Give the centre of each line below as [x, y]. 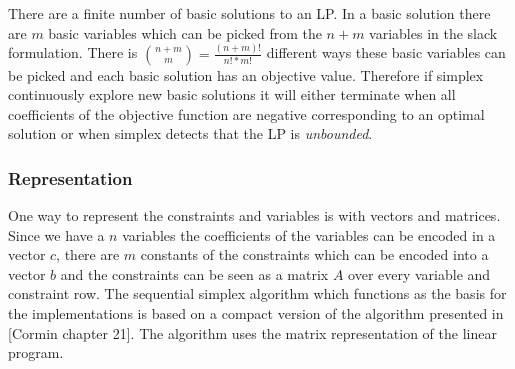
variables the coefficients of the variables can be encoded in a [309, 234]
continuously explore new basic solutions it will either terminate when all [232, 94]
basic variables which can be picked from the [185, 32]
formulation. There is [73, 52]
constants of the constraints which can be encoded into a [314, 254]
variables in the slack [433, 32]
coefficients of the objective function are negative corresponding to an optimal [246, 113]
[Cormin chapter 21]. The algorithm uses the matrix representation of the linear [252, 332]
